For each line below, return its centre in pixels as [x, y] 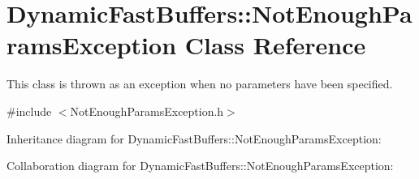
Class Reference [275, 45]
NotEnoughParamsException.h [147, 111]
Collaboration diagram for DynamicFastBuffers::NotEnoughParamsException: [200, 166]
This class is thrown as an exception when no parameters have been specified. [200, 84]
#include [29, 111]
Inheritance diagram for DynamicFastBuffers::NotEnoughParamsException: [194, 138]
